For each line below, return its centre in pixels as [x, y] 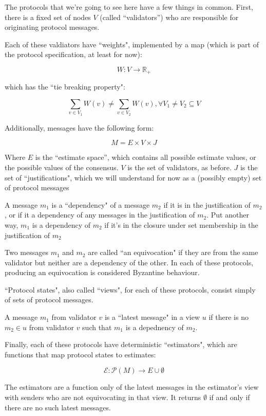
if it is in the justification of [207, 204]
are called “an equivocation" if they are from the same [173, 252]
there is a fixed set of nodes [48, 17]
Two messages [26, 252]
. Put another [228, 215]
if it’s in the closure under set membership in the [181, 224]
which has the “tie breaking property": [65, 87]
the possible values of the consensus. [62, 167]
